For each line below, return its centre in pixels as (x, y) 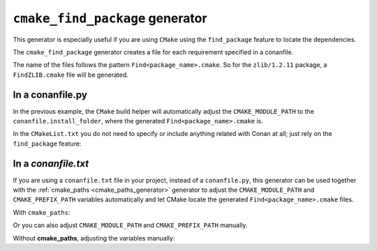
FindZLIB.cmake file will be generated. (71, 75)
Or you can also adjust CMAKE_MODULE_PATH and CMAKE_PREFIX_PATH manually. (130, 225)
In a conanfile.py (50, 94)
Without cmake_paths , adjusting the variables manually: (94, 238)
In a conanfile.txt (51, 163)
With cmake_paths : (42, 212)
